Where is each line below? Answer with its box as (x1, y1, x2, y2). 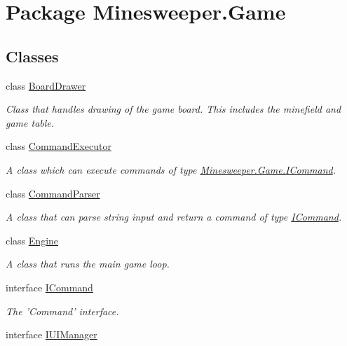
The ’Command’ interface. (6, 303, 119, 318)
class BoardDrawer (6, 78, 86, 92)
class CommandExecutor (6, 139, 111, 153)
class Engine (6, 233, 59, 247)
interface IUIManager (6, 327, 97, 342)
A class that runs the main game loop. (6, 256, 170, 271)
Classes (6, 45, 59, 67)
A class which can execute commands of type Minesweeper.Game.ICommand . (6, 162, 336, 177)
